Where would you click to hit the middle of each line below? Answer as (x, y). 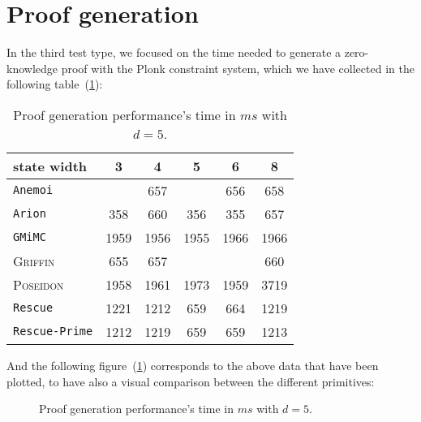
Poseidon (39, 284)
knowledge (32, 68)
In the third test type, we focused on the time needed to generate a (174, 52)
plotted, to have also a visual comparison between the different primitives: (191, 381)
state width (50, 166)
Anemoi (33, 190)
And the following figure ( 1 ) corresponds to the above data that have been (193, 365)
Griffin (34, 261)
